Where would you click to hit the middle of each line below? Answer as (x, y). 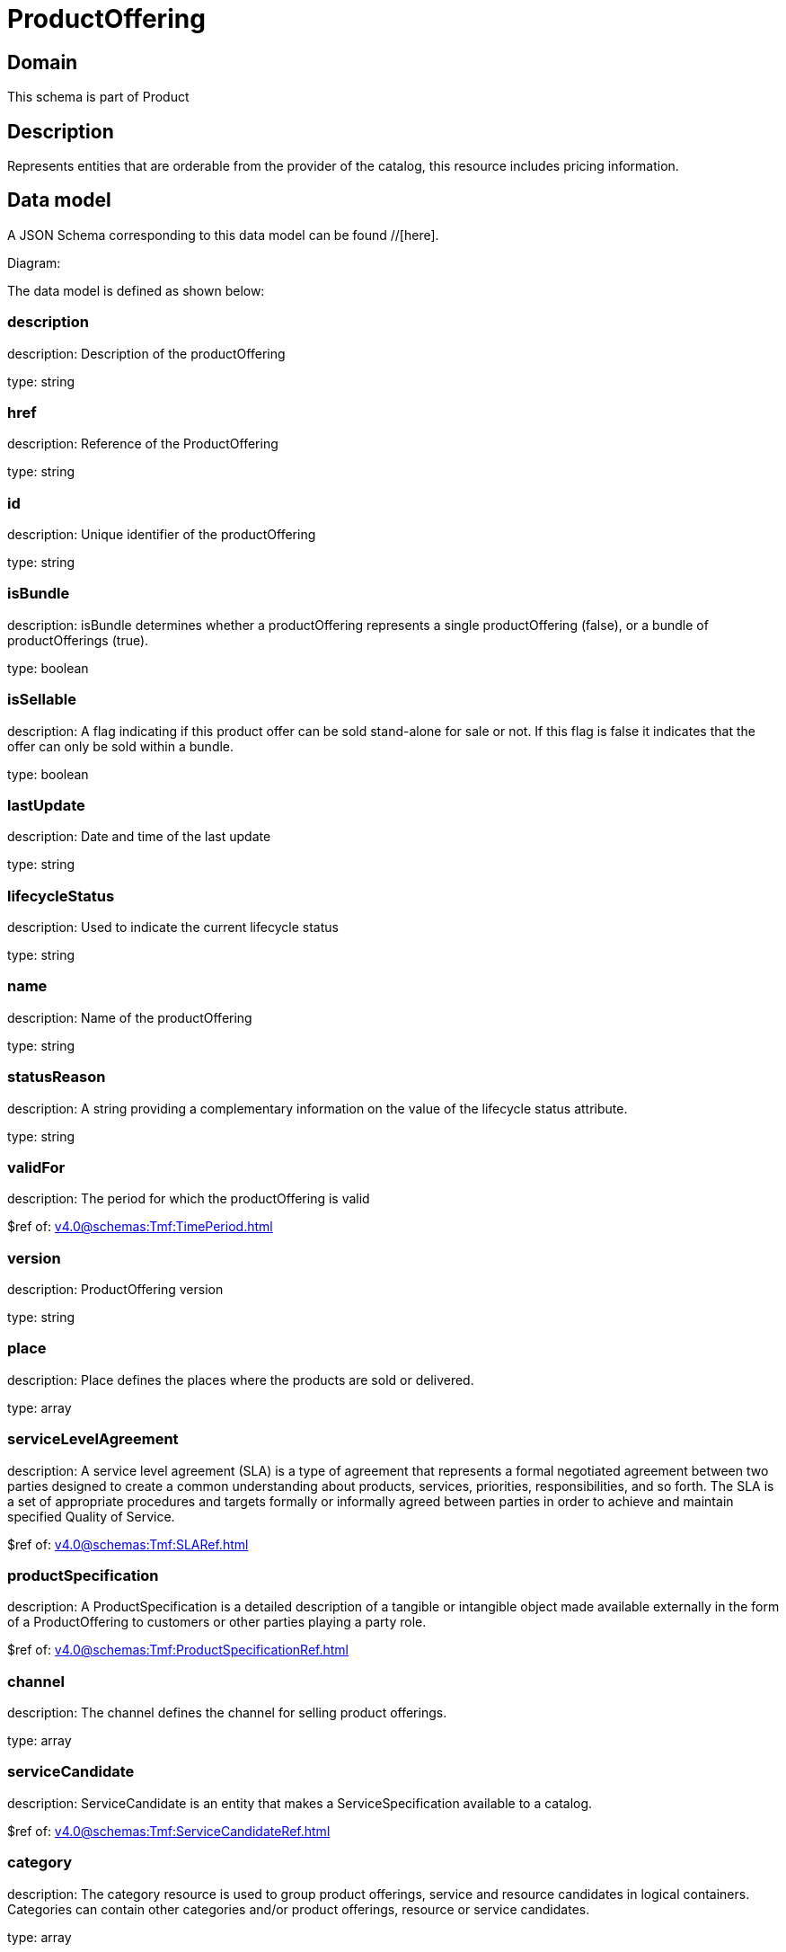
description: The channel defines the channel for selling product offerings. (227, 1713)
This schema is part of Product (98, 97)
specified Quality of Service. (91, 1516)
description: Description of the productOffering (146, 353)
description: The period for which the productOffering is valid (189, 1199)
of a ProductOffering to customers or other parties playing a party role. (217, 1622)
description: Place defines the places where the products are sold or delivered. (241, 1380)
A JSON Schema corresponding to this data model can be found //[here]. (223, 235)
